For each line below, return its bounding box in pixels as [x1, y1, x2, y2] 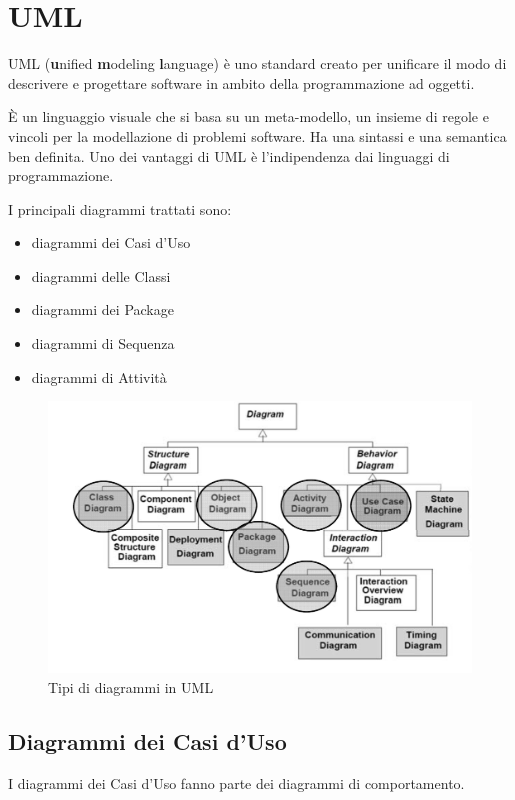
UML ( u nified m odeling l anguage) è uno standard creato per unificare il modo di [8, 53, 507, 74]
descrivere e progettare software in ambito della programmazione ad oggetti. [8, 72, 475, 93]
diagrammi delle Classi [31, 265, 171, 286]
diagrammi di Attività [31, 366, 167, 387]
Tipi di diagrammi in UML [48, 676, 214, 697]
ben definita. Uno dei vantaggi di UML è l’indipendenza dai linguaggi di [8, 145, 450, 166]
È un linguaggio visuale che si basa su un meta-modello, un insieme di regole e [8, 106, 489, 127]
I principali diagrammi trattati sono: [8, 198, 232, 219]
